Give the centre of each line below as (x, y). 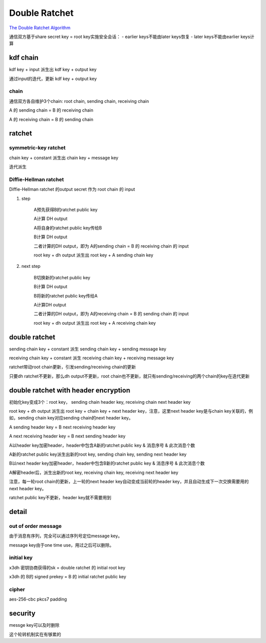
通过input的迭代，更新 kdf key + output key (53, 79)
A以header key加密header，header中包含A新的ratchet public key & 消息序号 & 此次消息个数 (102, 445)
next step (31, 266)
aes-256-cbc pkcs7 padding (38, 599)
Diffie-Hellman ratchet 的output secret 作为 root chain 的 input (72, 189)
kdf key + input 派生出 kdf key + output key (53, 70)
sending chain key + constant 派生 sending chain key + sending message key (88, 349)
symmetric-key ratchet (37, 148)
